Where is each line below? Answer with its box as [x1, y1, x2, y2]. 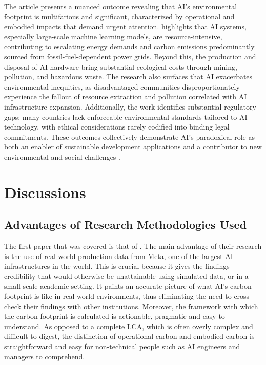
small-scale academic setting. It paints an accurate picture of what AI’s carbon [4, 281, 252, 291]
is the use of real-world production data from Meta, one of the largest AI [4, 250, 233, 261]
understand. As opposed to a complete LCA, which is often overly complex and [4, 320, 253, 331]
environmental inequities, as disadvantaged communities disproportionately [4, 81, 240, 92]
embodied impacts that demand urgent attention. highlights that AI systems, [4, 21, 247, 32]
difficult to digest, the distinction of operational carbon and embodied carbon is [4, 331, 255, 341]
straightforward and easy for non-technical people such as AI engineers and [4, 341, 240, 352]
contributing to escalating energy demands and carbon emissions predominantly [4, 41, 255, 52]
